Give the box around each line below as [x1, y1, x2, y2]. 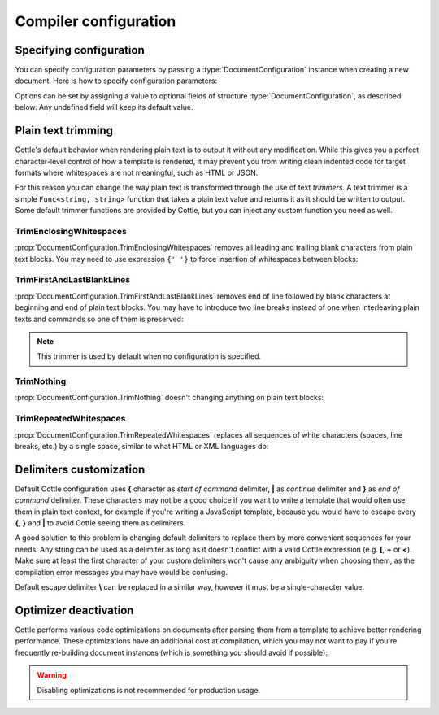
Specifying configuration [15, 43, 146, 57]
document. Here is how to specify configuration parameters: [15, 76, 218, 85]
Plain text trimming [15, 124, 114, 137]
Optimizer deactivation [15, 603, 134, 617]
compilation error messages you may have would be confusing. [15, 567, 228, 577]
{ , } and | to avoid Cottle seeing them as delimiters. [15, 518, 186, 528]
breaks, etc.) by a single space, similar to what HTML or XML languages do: [15, 442, 269, 451]
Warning [37, 670, 67, 680]
